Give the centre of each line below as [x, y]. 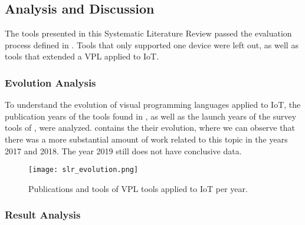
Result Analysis [43, 215]
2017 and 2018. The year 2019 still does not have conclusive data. [123, 150]
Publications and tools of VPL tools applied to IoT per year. [138, 188]
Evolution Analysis [50, 82]
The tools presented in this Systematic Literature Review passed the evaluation [148, 33]
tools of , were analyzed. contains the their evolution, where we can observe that [150, 128]
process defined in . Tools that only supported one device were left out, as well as [152, 44]
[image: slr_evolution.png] [83, 170]
